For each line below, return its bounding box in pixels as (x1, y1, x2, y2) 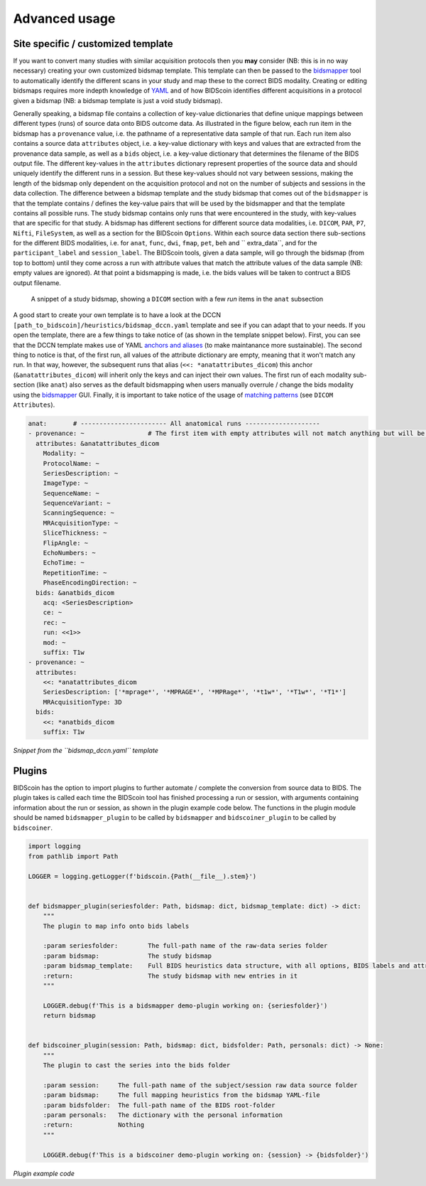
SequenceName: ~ (43, 489, 99, 497)
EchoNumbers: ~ (43, 549, 96, 557)
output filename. (13, 278, 62, 287)
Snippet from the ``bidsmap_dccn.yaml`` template (13, 747, 159, 755)
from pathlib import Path (28, 852, 119, 860)
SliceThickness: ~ (43, 529, 107, 537)
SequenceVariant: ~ (43, 499, 111, 508)
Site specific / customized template (13, 38, 173, 50)
